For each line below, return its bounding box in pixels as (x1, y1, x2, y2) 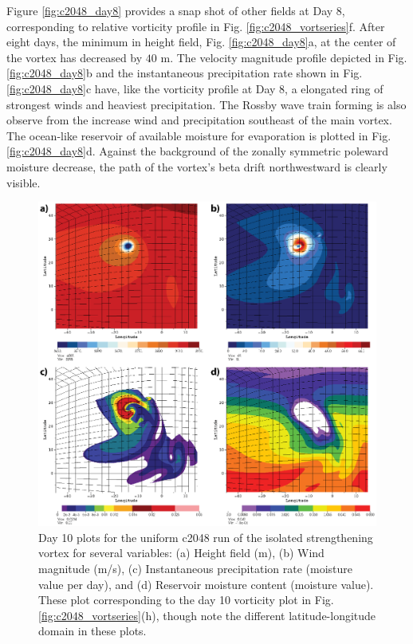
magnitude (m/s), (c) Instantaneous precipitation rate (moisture (38, 560, 352, 576)
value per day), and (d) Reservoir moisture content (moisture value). (38, 575, 374, 592)
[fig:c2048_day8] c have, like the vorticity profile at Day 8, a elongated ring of (6, 80, 383, 96)
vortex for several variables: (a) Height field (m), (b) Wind (38, 544, 324, 561)
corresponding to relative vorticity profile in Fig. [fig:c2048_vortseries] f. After (6, 18, 385, 34)
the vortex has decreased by (6, 49, 143, 65)
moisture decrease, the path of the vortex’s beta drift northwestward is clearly (6, 158, 387, 175)
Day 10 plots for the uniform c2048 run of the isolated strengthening (38, 528, 373, 545)
